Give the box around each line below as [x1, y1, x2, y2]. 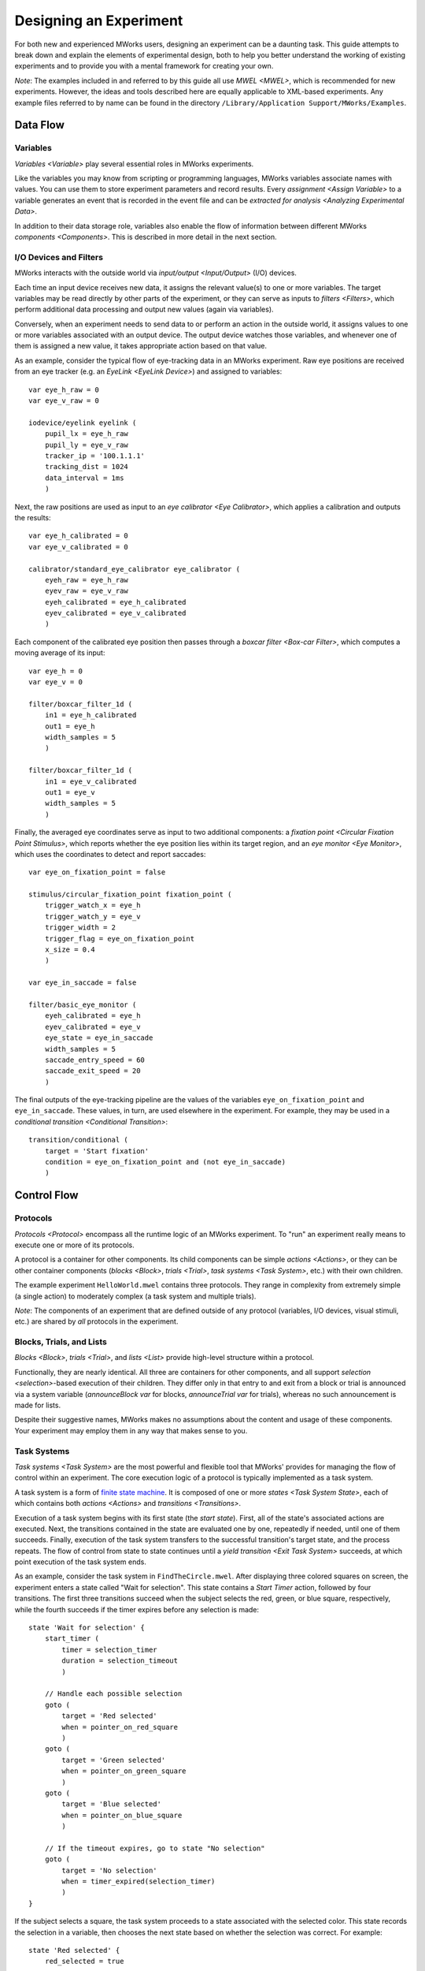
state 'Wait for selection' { [28, 1623, 146, 1632]
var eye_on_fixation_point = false [28, 868, 166, 877]
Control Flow [14, 1189, 79, 1202]
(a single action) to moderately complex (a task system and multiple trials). [14, 1291, 257, 1301]
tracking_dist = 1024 [44, 462, 129, 471]
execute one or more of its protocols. [14, 1240, 135, 1250]
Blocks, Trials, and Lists [14, 1336, 108, 1347]
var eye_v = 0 [28, 678, 83, 687]
